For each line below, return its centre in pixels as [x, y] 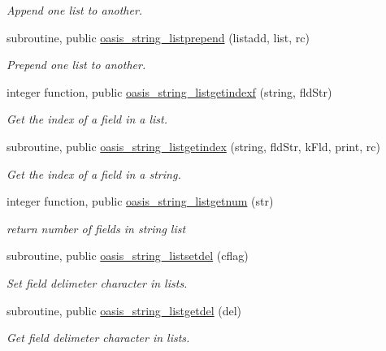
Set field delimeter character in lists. [97, 282]
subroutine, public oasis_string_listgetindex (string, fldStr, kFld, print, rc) [193, 146]
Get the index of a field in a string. [94, 173]
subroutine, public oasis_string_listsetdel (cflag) [128, 256]
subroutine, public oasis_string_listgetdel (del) [124, 310]
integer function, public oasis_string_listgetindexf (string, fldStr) [169, 91]
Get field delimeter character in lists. [98, 338]
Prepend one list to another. [76, 65]
